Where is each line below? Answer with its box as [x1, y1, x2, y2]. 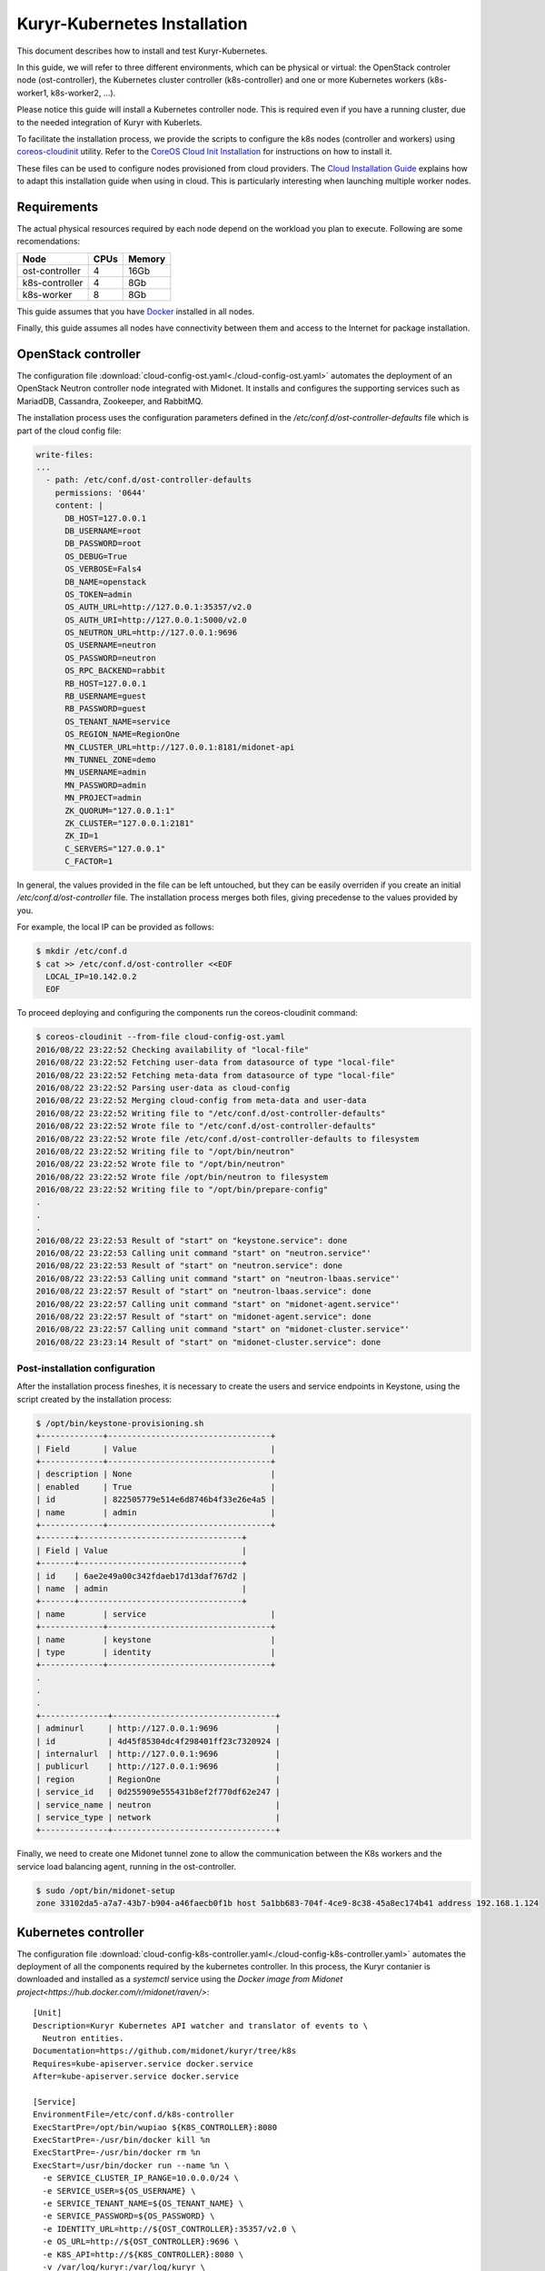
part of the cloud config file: [16, 425, 122, 436]
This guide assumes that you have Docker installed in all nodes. [16, 305, 254, 317]
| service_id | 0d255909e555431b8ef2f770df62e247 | [35, 1787, 281, 1798]
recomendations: [16, 236, 81, 247]
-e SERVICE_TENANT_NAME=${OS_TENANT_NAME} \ [42, 2198, 244, 2209]
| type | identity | [35, 1647, 276, 1657]
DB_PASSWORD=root [64, 539, 143, 549]
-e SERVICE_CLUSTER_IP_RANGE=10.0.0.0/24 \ [42, 2173, 240, 2184]
